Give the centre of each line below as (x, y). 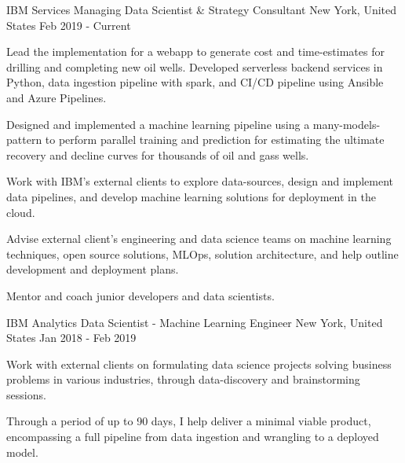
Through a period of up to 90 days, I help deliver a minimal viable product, (189, 421)
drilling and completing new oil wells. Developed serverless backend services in (195, 66)
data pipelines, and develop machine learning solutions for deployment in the (191, 196)
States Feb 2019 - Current (69, 25)
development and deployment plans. (93, 269)
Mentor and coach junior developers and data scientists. (140, 295)
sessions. (26, 394)
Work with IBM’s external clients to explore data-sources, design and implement (200, 181)
